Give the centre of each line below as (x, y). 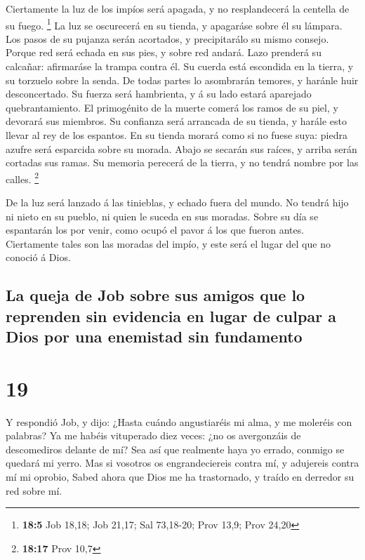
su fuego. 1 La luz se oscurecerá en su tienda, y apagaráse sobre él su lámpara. (174, 24)
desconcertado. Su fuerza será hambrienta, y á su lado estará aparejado (159, 94)
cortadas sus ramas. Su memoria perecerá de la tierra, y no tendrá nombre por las (182, 162)
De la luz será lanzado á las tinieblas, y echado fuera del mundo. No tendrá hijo (177, 202)
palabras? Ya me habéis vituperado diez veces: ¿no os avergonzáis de (153, 435)
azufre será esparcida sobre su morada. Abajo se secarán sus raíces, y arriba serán (181, 148)
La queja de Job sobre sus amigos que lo (155, 295)
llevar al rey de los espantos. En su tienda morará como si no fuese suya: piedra (177, 135)
